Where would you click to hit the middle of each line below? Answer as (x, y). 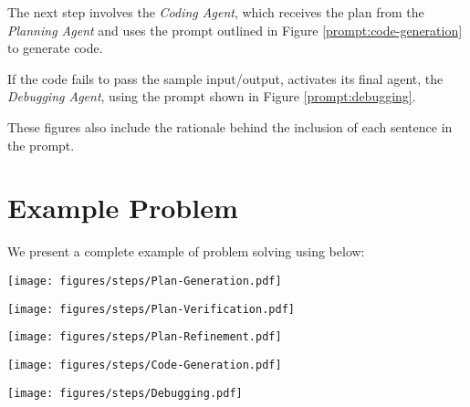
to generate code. (55, 48)
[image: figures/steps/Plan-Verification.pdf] (151, 309)
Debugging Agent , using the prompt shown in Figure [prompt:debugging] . (212, 96)
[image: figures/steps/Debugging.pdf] (125, 393)
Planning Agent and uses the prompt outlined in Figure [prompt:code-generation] (235, 30)
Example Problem (123, 208)
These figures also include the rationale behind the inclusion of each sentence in (230, 126)
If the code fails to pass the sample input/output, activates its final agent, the (225, 78)
